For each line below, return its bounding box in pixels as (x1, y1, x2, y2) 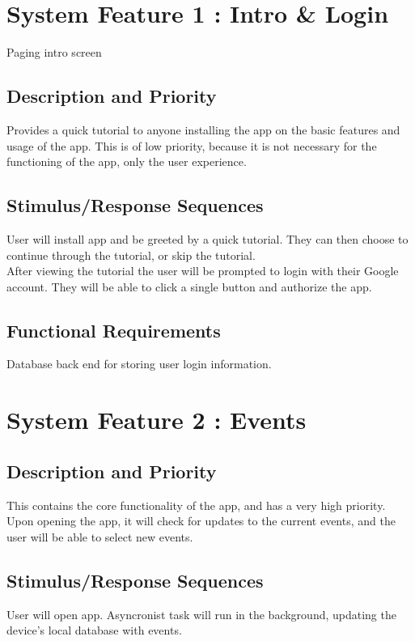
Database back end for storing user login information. (6, 355, 272, 372)
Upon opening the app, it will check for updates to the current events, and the (6, 512, 396, 529)
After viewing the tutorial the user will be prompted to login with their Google (6, 262, 399, 279)
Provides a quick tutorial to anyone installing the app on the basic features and (6, 121, 400, 138)
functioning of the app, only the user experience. (6, 153, 247, 170)
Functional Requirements (6, 317, 221, 342)
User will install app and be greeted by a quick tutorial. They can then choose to (6, 230, 409, 247)
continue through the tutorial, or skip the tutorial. (6, 246, 256, 263)
